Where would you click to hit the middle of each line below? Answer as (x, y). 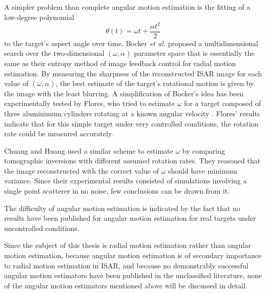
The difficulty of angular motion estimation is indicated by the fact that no (122, 208)
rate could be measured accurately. (59, 133)
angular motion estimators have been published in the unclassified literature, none (133, 275)
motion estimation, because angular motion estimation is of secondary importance (133, 255)
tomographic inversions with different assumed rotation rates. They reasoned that (132, 161)
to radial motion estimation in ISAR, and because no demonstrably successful (126, 265)
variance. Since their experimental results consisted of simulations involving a (126, 181)
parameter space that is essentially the (194, 53)
